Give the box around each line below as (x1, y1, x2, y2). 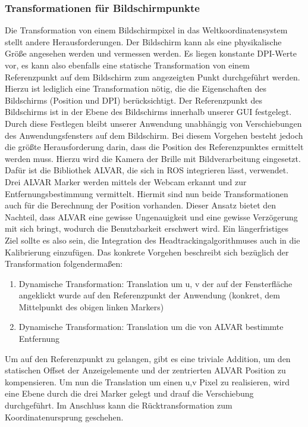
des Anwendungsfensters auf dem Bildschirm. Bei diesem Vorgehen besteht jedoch (5, 129, 303, 141)
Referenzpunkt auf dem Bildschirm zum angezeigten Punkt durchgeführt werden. (5, 70, 300, 83)
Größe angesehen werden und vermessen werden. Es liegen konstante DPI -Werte (5, 47, 297, 60)
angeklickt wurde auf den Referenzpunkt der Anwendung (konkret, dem (18, 289, 280, 301)
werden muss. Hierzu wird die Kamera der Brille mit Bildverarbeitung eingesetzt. (5, 152, 301, 164)
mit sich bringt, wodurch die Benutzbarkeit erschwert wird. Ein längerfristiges (5, 222, 289, 235)
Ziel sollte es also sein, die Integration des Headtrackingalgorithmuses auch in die (5, 233, 300, 246)
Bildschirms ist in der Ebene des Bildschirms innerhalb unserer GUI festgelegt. (5, 105, 292, 118)
